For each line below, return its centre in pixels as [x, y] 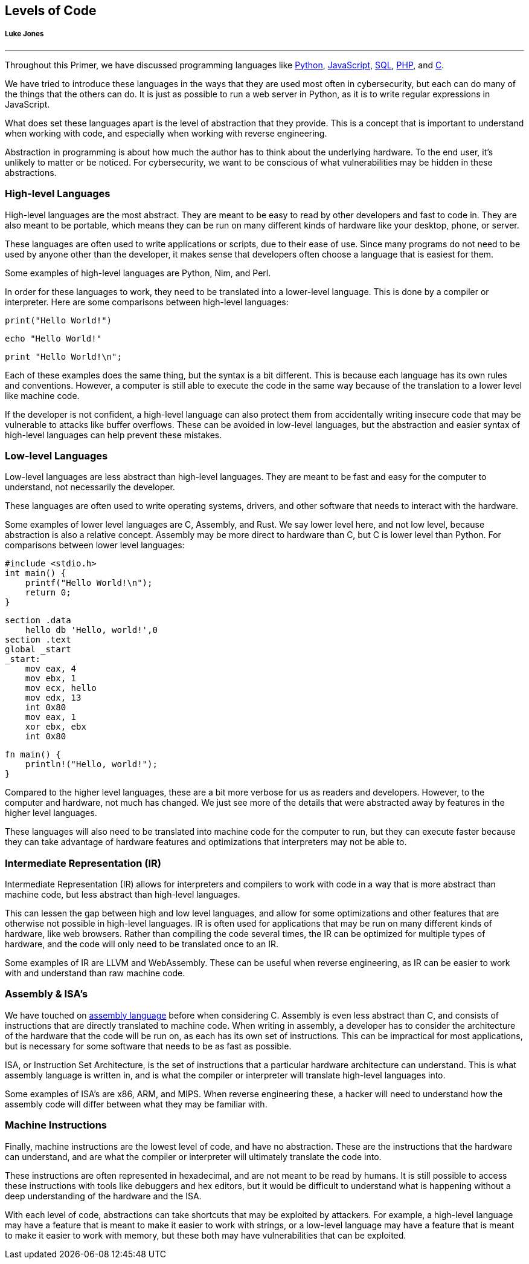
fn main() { [33, 755]
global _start [38, 650]
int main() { [36, 573]
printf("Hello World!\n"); [89, 583]
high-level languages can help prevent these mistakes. [114, 435]
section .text [38, 640]
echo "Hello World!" [53, 338]
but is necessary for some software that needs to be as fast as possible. [148, 1046]
